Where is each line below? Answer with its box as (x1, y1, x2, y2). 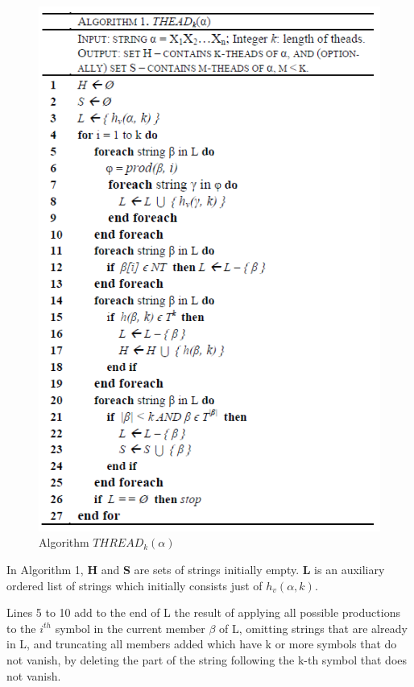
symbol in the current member (55, 619, 205, 636)
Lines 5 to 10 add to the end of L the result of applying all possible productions (6, 604, 400, 621)
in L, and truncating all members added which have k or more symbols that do (6, 635, 397, 652)
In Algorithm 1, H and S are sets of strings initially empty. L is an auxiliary (6, 560, 385, 577)
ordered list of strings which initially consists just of (6, 577, 263, 593)
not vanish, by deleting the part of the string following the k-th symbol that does (6, 651, 408, 668)
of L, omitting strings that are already (219, 619, 408, 636)
